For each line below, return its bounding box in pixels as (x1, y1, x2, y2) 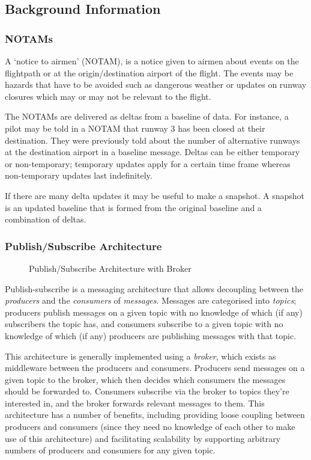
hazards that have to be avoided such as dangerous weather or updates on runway (5, 78, 307, 91)
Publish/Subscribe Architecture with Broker (29, 262, 192, 274)
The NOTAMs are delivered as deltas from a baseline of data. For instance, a (5, 110, 289, 123)
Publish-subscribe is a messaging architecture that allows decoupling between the (5, 282, 304, 295)
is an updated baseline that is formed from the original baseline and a (5, 201, 262, 213)
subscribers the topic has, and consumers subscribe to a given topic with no (5, 317, 283, 330)
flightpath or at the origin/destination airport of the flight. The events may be (5, 66, 294, 79)
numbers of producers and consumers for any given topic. (5, 444, 216, 456)
